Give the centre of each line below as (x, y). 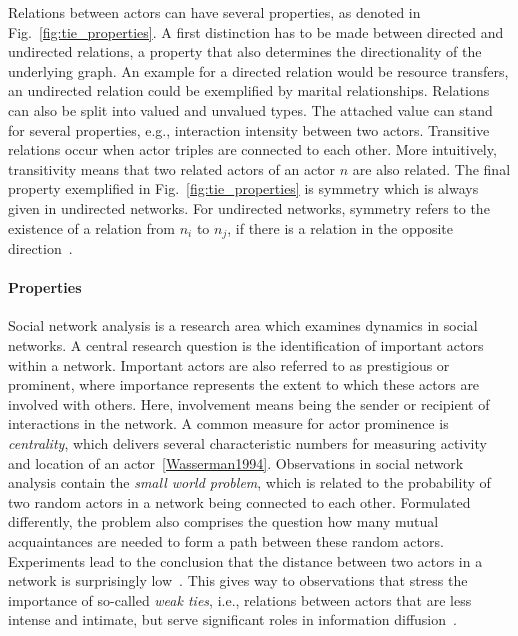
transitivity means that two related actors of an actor (172, 168)
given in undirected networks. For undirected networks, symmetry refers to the (249, 207)
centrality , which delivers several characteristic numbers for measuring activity (247, 442)
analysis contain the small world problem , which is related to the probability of (249, 482)
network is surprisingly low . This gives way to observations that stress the (238, 580)
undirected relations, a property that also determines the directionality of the (245, 51)
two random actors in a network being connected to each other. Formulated (239, 501)
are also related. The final (431, 168)
